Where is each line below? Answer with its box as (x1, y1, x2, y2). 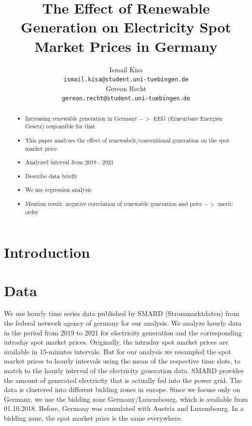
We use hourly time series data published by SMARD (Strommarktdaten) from (4, 308, 239, 318)
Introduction (4, 242, 90, 262)
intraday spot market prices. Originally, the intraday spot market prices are (4, 337, 228, 347)
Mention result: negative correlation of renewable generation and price (25, 199, 202, 207)
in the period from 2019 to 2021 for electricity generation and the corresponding (4, 327, 242, 337)
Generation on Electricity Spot (20, 17, 232, 37)
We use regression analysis (25, 186, 92, 194)
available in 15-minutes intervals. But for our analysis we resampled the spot (4, 346, 232, 356)
